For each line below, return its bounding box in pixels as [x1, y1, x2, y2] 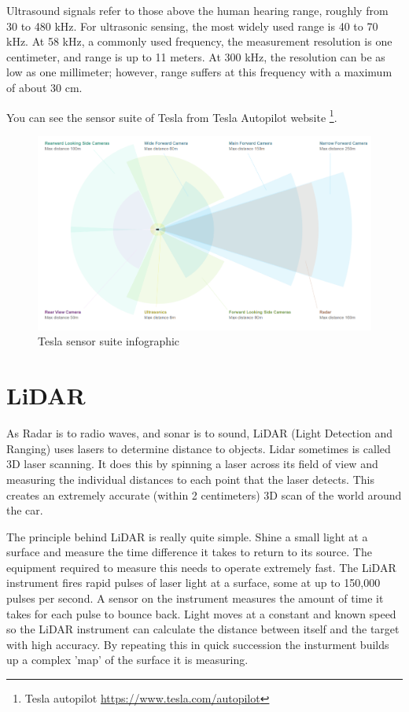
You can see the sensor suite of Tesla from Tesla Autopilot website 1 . [6, 106, 337, 125]
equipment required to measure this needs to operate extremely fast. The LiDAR [6, 559, 396, 575]
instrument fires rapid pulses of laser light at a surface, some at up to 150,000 [6, 574, 381, 591]
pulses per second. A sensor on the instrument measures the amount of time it [6, 590, 384, 607]
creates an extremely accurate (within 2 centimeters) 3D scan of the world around [6, 486, 402, 503]
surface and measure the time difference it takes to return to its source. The [6, 544, 372, 560]
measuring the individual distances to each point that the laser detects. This [6, 470, 374, 487]
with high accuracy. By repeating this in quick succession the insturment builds [6, 636, 389, 652]
